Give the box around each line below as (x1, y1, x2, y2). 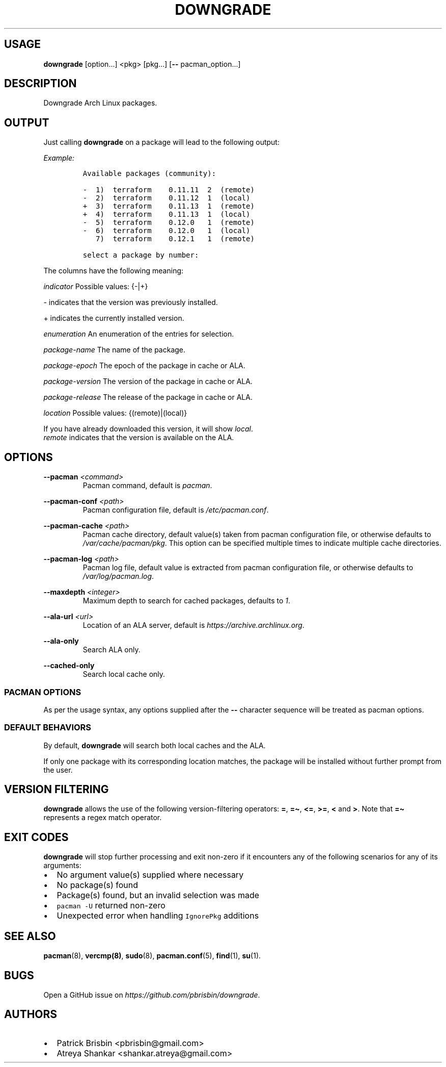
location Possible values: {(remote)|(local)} (43, 409, 187, 418)
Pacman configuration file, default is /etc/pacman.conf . (82, 505, 269, 515)
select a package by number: (82, 251, 199, 260)
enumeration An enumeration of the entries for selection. (43, 329, 234, 339)
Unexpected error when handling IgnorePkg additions (57, 910, 259, 921)
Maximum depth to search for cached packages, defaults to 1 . (82, 596, 291, 605)
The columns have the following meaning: (43, 266, 184, 275)
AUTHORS (4, 1008, 58, 1021)
